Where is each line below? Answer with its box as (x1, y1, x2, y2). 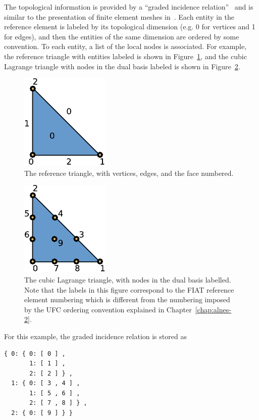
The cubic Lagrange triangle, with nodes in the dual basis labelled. (24, 274, 231, 285)
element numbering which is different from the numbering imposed (24, 294, 230, 305)
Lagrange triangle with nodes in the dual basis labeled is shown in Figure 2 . (4, 61, 240, 71)
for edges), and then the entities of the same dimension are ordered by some (4, 31, 239, 41)
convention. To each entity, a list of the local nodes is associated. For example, (4, 41, 247, 52)
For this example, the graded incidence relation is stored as (4, 331, 187, 341)
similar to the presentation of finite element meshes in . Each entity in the (4, 11, 234, 22)
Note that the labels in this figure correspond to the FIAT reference (24, 284, 234, 295)
